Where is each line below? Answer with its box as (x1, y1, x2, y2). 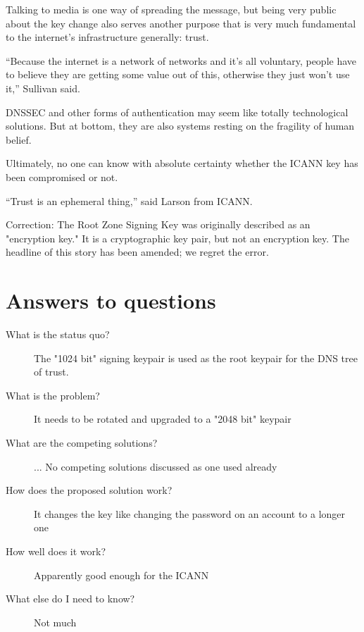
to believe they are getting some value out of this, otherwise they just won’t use (6, 67, 350, 82)
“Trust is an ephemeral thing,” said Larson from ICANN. (6, 193, 253, 208)
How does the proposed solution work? (6, 483, 172, 497)
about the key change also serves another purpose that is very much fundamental (6, 16, 356, 30)
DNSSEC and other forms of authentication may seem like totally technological (6, 104, 349, 119)
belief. (6, 132, 32, 147)
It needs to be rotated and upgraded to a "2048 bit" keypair (34, 411, 291, 426)
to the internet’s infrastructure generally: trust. (6, 30, 209, 44)
